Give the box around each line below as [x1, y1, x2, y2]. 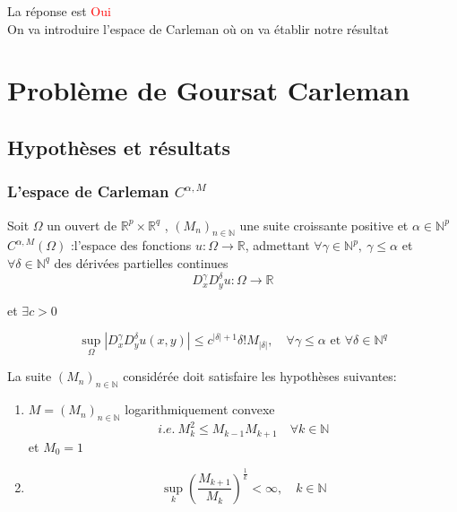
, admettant [245, 236, 310, 255]
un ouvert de [47, 215, 117, 234]
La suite [7, 367, 52, 386]
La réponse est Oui [7, 2, 111, 20]
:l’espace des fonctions [70, 236, 192, 255]
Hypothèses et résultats [7, 133, 231, 161]
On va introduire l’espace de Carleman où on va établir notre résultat [7, 19, 389, 38]
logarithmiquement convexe [125, 400, 275, 419]
